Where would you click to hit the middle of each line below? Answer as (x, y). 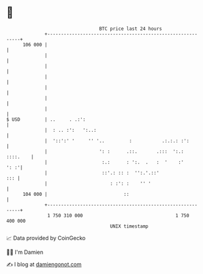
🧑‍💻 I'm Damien (25, 252)
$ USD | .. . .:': (46, 119)
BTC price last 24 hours (131, 29)
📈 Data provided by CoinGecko (46, 238)
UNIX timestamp (129, 226)
